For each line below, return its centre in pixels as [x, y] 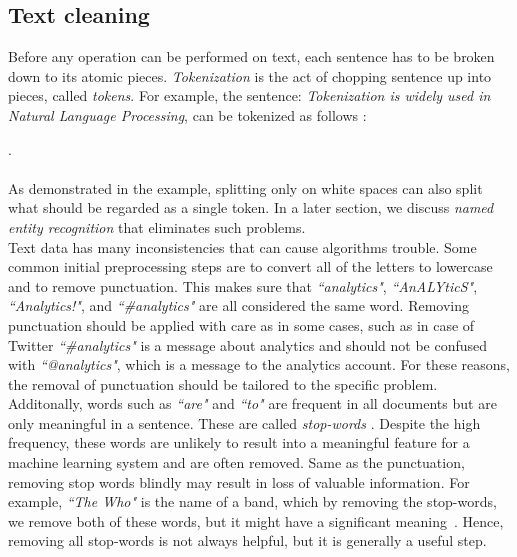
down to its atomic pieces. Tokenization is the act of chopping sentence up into [250, 75]
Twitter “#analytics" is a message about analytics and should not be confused [248, 344]
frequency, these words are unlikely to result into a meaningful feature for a [239, 442]
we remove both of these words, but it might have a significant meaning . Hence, [256, 520]
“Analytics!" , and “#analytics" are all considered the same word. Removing [238, 305]
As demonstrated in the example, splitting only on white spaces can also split [245, 187]
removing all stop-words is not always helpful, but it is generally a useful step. [247, 540]
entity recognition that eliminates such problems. [157, 226]
